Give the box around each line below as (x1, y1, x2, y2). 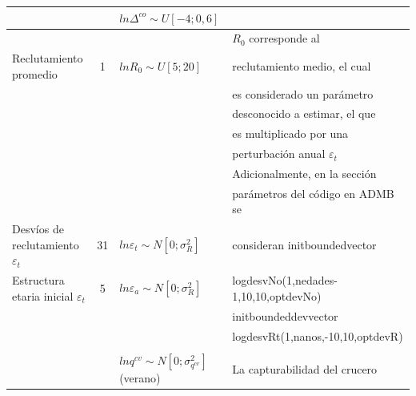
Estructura (12, 272, 65, 289)
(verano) (119, 369, 161, 386)
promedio (12, 65, 58, 82)
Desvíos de (12, 220, 64, 237)
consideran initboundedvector (232, 236, 377, 253)
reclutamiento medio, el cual (232, 57, 371, 74)
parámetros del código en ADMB (232, 184, 394, 201)
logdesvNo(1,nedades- (232, 272, 338, 289)
